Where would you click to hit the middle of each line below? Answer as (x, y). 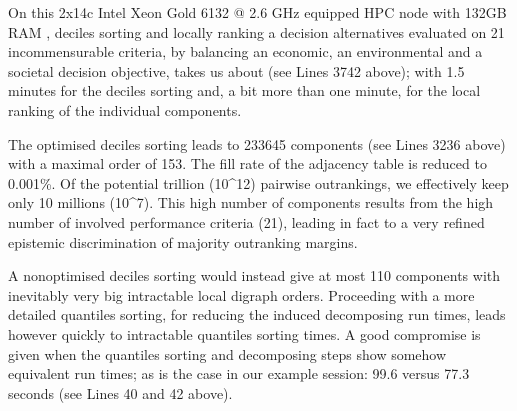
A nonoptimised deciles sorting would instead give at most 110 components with (254, 275)
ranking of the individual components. (125, 109)
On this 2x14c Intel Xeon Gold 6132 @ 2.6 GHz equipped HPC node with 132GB (257, 12)
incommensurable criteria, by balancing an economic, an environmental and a (245, 51)
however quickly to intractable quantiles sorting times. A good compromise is (244, 333)
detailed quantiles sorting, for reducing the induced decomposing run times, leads (257, 314)
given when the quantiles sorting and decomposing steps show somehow (227, 353)
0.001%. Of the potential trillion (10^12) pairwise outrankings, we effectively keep (258, 182)
